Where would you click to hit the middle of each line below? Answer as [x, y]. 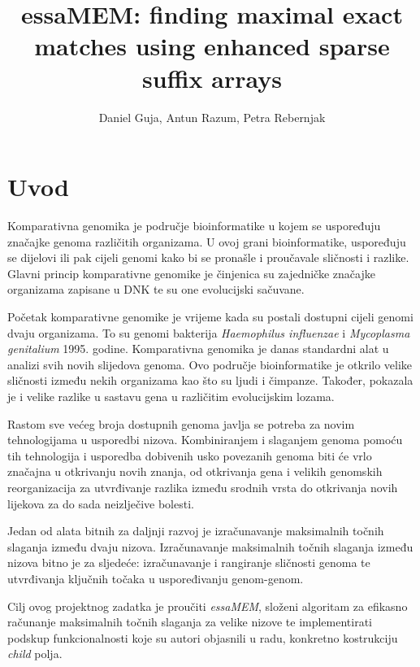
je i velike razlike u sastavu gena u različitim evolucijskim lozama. [171, 396]
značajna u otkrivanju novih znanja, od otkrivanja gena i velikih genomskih [195, 471]
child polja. [35, 654]
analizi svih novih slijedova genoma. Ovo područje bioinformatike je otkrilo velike [210, 364]
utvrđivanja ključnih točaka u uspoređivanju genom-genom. [156, 578]
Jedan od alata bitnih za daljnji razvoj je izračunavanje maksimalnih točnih [196, 531]
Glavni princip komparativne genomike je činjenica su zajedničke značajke [191, 273]
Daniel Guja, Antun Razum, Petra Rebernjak [212, 117]
